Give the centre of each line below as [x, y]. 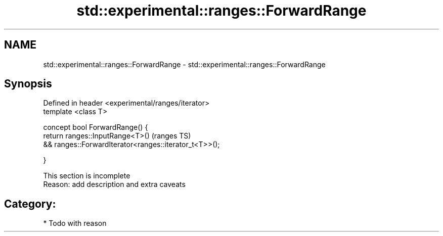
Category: [30, 204]
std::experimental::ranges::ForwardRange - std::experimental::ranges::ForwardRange [184, 64]
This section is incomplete [87, 176]
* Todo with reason [75, 223]
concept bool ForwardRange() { [96, 127]
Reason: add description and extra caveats [114, 184]
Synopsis [28, 84]
